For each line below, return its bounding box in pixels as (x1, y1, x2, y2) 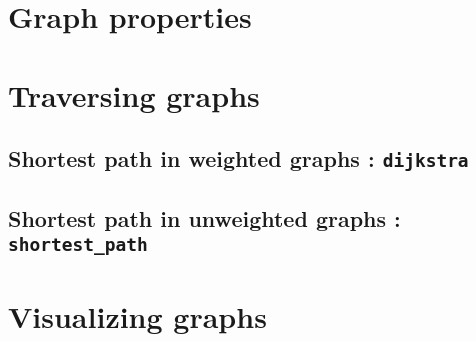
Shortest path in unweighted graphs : (8, 202, 401, 233)
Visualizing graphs (8, 296, 267, 337)
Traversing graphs (8, 74, 260, 115)
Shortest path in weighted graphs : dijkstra (8, 143, 469, 174)
